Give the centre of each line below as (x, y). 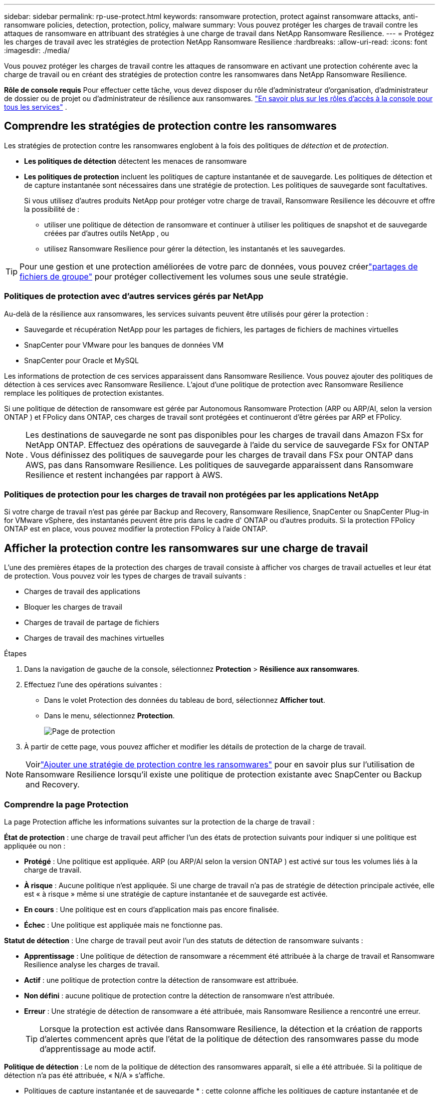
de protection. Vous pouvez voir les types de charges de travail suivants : (125, 576)
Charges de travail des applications (82, 592)
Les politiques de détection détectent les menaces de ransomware (136, 161)
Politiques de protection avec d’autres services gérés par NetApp (134, 296)
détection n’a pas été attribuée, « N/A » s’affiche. (84, 1075)
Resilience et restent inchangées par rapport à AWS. (124, 475)
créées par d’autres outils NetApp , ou (107, 233)
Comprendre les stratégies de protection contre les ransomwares (170, 126)
